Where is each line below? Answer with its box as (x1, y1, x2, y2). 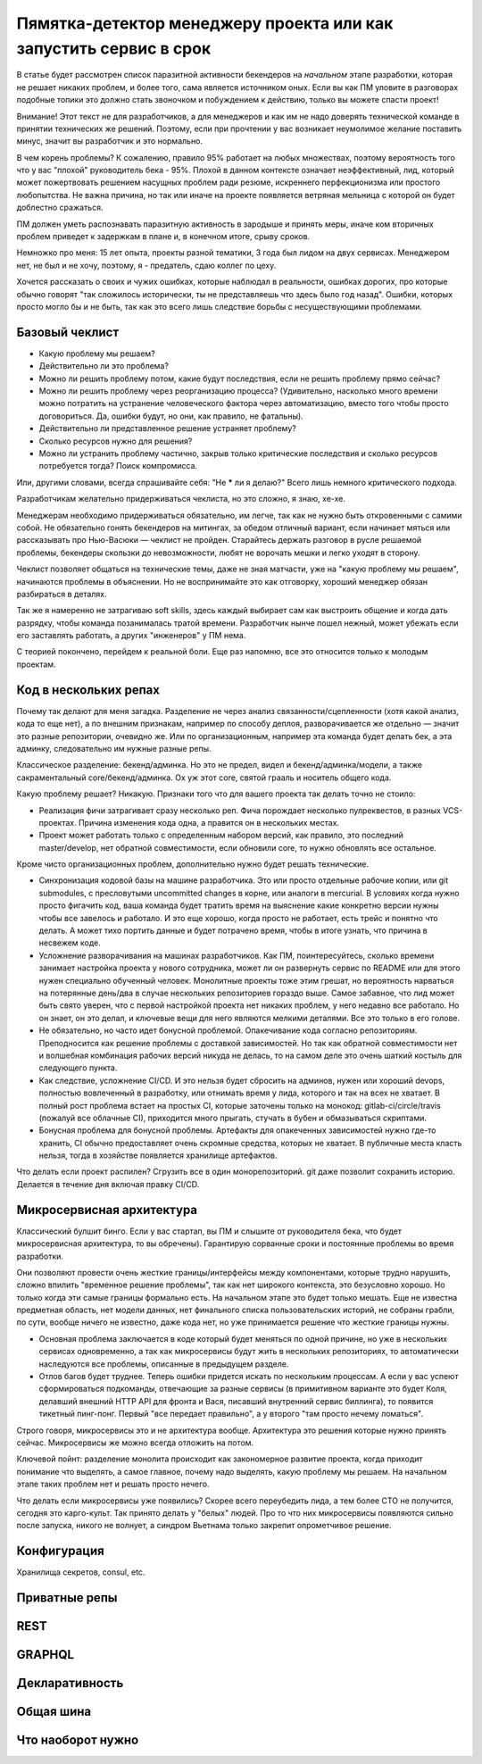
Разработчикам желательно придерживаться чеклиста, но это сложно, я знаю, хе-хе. (16, 494, 345, 504)
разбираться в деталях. (16, 588, 107, 599)
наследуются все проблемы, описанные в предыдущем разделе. (38, 1358, 289, 1369)
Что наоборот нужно (16, 1733, 139, 1748)
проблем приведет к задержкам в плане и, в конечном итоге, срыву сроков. (16, 231, 311, 242)
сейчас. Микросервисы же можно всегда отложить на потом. (16, 1437, 254, 1448)
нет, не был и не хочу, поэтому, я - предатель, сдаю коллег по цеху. (16, 260, 277, 270)
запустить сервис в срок (16, 38, 212, 58)
